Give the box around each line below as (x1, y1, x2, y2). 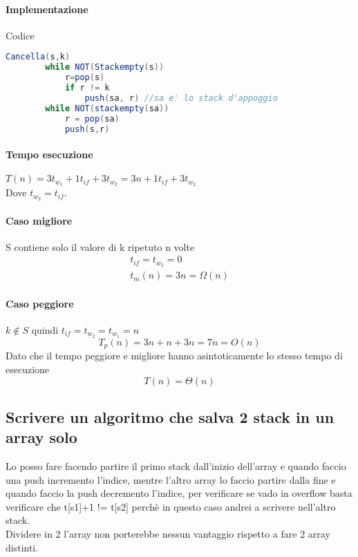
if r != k (64, 83, 110, 93)
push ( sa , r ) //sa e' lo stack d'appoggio (84, 93, 278, 103)
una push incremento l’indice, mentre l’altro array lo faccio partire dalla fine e (6, 472, 336, 487)
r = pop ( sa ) (64, 113, 120, 124)
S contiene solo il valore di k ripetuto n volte (6, 239, 195, 254)
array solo (6, 426, 77, 448)
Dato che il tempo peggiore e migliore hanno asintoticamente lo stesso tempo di (6, 348, 343, 363)
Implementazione (6, 1, 88, 16)
